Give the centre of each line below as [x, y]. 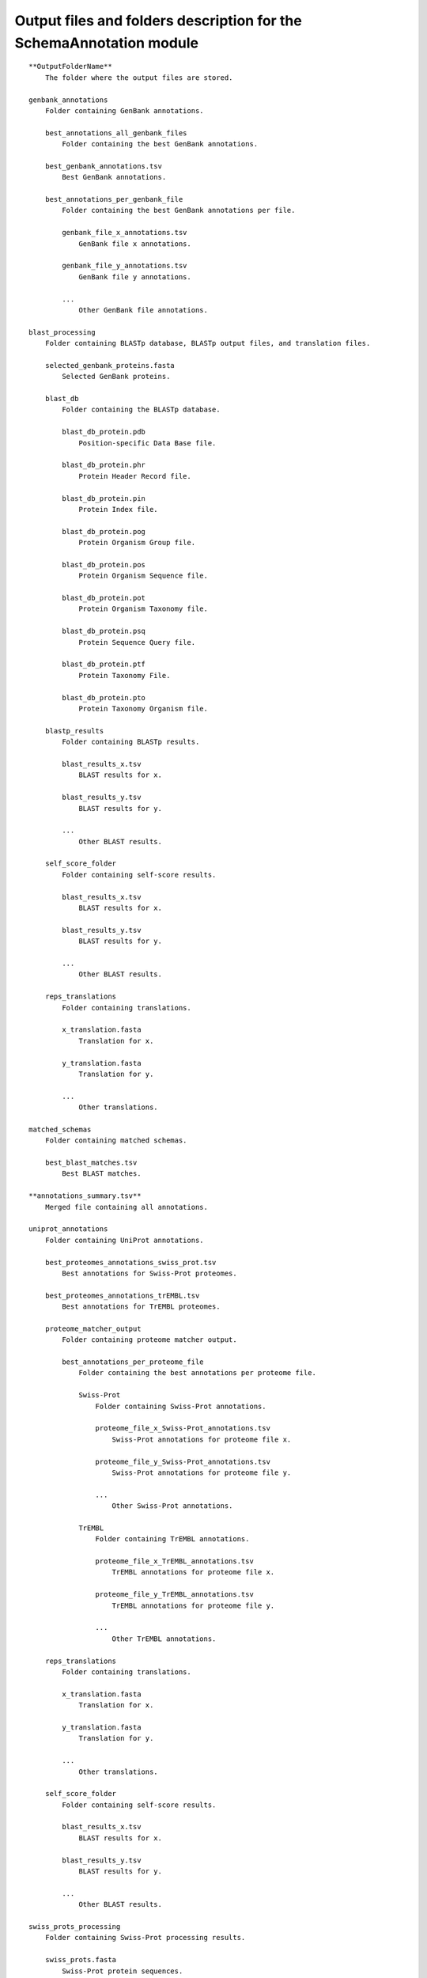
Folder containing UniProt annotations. [125, 1240]
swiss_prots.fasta [81, 1960]
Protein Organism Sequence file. [144, 576]
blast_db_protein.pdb [104, 432]
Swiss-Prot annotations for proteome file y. [202, 1472]
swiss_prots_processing [75, 1926]
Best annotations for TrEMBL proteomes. [141, 1307]
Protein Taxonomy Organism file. [144, 709]
